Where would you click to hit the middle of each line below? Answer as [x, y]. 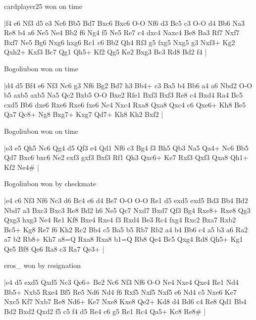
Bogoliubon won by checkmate [50, 184]
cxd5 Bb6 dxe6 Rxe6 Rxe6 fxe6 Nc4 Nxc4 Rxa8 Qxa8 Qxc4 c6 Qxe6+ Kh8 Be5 [125, 104]
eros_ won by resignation [43, 265]
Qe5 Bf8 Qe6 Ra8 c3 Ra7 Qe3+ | [54, 248]
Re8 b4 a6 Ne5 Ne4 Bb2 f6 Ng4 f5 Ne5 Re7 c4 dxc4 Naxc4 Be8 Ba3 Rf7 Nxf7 [122, 32]
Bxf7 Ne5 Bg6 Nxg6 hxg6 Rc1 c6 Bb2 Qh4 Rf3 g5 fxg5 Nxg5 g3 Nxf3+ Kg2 [120, 42]
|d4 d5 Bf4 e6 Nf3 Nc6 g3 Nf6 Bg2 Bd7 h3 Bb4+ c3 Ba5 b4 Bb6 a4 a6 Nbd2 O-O [128, 85]
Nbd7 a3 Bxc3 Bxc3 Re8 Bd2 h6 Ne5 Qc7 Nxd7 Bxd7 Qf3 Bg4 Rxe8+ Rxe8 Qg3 [127, 210]
